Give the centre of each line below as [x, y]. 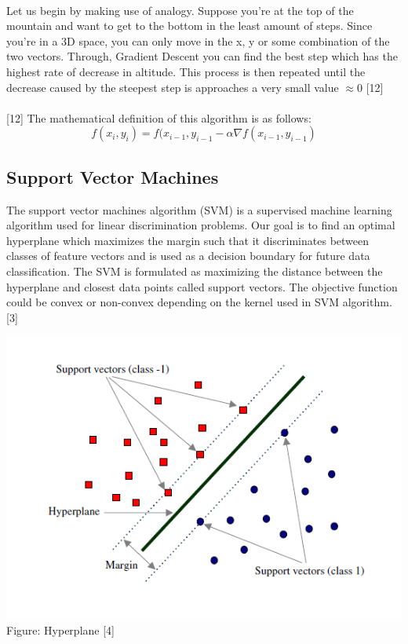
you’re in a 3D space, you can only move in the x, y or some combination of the [198, 40]
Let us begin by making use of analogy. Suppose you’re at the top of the [180, 10]
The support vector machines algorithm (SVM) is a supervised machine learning [199, 209]
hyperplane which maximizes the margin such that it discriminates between [188, 240]
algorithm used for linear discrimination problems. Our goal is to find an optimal [201, 225]
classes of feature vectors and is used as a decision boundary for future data [188, 256]
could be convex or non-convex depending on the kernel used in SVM [173, 302]
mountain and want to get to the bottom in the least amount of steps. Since [189, 26]
